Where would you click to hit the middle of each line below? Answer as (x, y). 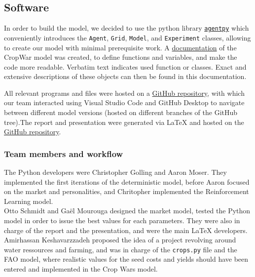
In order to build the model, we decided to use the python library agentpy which (127, 28)
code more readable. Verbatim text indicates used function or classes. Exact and (125, 66)
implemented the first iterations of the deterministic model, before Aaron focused (127, 181)
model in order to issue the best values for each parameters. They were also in (122, 220)
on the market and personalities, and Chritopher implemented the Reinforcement (127, 191)
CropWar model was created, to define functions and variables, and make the (121, 57)
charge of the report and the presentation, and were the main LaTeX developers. (126, 230)
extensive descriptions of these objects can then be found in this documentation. (125, 76)
